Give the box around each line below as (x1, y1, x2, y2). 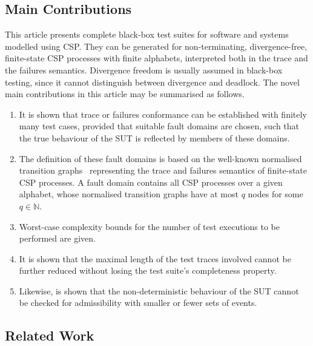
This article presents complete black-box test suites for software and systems (5, 28, 289, 41)
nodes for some (248, 188, 303, 200)
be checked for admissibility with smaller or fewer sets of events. (19, 296, 257, 309)
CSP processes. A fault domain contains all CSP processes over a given (19, 175, 283, 188)
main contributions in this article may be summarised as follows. (5, 87, 245, 100)
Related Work (5, 326, 94, 345)
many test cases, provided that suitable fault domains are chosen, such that (19, 120, 300, 132)
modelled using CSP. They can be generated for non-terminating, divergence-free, (5, 39, 308, 52)
